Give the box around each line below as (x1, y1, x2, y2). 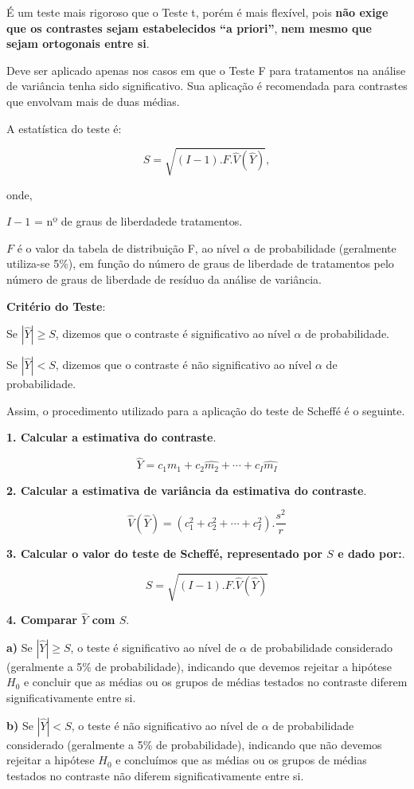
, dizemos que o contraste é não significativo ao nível (55, 356, 312, 373)
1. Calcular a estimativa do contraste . (6, 429, 217, 446)
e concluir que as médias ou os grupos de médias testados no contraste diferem (23, 673, 408, 690)
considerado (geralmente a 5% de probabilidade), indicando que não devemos (6, 736, 382, 752)
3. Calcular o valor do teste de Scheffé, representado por (6, 544, 322, 561)
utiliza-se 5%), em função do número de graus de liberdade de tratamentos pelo (6, 255, 394, 272)
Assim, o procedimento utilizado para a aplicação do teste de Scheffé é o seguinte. (6, 402, 405, 418)
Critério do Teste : (6, 297, 106, 314)
